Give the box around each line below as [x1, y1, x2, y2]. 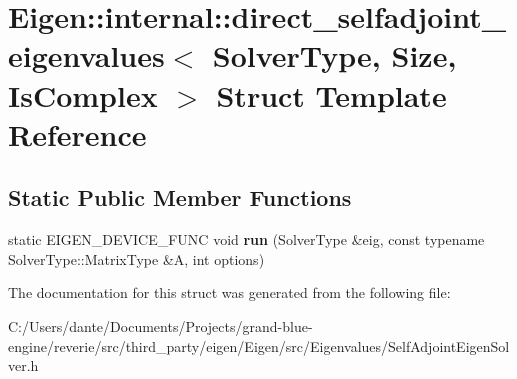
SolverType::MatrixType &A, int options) [8, 248, 265, 269]
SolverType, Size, [212, 35, 457, 76]
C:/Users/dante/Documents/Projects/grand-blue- [8, 315, 313, 336]
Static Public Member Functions [8, 182, 352, 213]
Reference [8, 113, 147, 154]
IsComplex [8, 74, 158, 115]
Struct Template [216, 74, 447, 115]
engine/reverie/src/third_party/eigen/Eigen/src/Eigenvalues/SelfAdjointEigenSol [8, 335, 510, 356]
